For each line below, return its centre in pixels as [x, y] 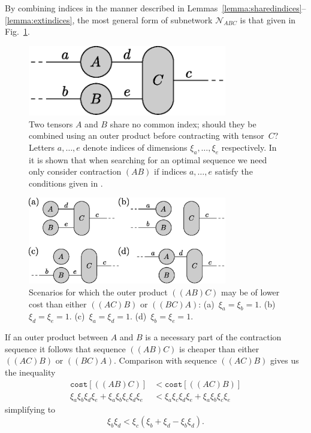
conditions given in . [66, 183]
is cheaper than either [219, 348]
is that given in [268, 19]
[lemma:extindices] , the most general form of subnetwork [109, 19]
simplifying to [30, 409]
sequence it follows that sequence [65, 348]
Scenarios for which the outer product [98, 292]
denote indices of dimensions [135, 147]
